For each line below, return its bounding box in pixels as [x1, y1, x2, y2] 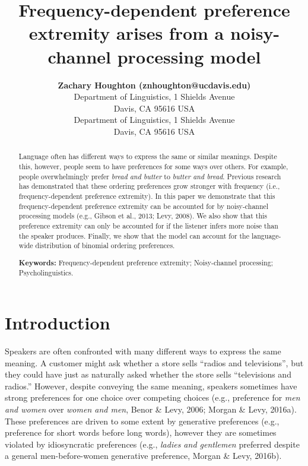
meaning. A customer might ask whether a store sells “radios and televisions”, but [5, 356, 304, 369]
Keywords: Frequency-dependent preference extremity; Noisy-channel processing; [18, 257, 273, 268]
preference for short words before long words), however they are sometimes [5, 426, 277, 439]
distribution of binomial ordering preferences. [35, 240, 175, 251]
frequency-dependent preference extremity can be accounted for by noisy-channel [18, 201, 269, 211]
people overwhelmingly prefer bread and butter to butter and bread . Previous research [18, 171, 281, 181]
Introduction [5, 310, 110, 335]
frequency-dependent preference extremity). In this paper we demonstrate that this [18, 191, 275, 201]
